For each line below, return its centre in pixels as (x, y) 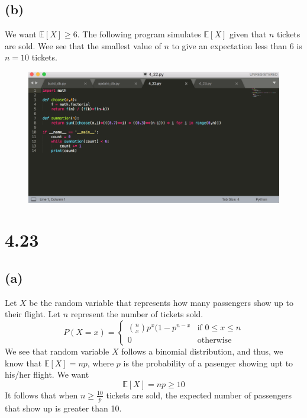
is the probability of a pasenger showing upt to (208, 363)
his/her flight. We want (47, 374)
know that (23, 363)
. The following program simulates (139, 34)
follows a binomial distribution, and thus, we (202, 351)
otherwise (214, 341)
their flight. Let (33, 314)
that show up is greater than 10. (63, 408)
